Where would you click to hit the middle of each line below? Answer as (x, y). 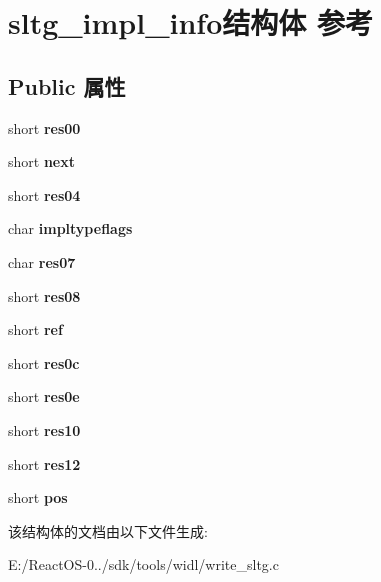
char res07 (42, 261)
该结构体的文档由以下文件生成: (108, 530)
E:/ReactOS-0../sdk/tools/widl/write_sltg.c (143, 564)
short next (41, 161)
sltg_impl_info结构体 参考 (190, 22)
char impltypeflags (70, 228)
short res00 (44, 127)
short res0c (44, 362)
